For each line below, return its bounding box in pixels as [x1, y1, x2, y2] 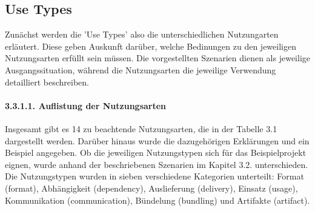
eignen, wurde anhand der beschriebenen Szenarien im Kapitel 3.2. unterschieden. [5, 158, 308, 170]
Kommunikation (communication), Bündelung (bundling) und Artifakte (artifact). [5, 193, 310, 206]
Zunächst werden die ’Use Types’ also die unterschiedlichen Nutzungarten [5, 28, 279, 41]
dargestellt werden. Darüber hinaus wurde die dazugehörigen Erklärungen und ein [5, 134, 310, 147]
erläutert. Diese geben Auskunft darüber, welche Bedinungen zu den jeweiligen [5, 39, 296, 52]
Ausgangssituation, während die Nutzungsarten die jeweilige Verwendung [5, 63, 276, 76]
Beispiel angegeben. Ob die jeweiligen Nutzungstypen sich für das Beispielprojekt [5, 146, 307, 159]
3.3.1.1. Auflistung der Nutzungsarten [5, 99, 167, 112]
